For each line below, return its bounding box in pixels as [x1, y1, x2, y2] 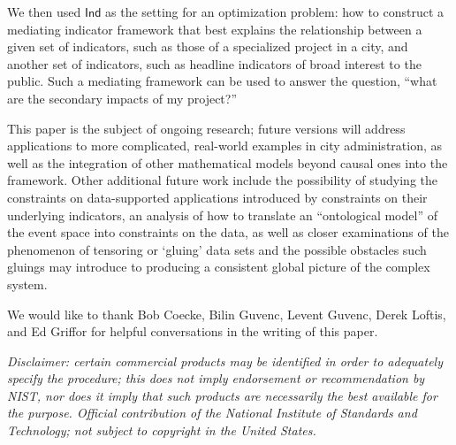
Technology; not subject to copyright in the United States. [7, 421, 316, 440]
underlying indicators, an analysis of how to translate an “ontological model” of [7, 205, 437, 224]
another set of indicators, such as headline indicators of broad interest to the [7, 54, 422, 73]
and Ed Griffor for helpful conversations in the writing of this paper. [7, 322, 378, 341]
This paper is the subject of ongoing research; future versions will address [7, 119, 406, 137]
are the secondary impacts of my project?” [7, 88, 238, 107]
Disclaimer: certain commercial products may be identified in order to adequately [7, 351, 443, 370]
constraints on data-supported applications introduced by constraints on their [7, 188, 428, 206]
